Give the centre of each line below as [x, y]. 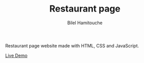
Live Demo [16, 55]
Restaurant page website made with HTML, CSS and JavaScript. [72, 45]
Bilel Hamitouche [85, 23]
